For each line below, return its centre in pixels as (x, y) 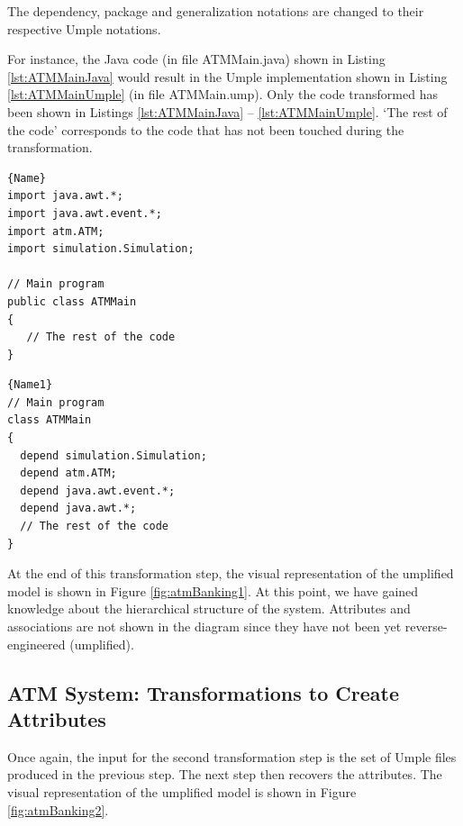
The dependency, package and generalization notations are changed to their (216, 11)
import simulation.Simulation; (101, 249)
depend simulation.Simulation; (113, 455)
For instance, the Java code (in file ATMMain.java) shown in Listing (196, 59)
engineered (36, 644)
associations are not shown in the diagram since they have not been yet (204, 626)
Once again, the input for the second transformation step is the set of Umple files (232, 756)
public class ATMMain (72, 301)
